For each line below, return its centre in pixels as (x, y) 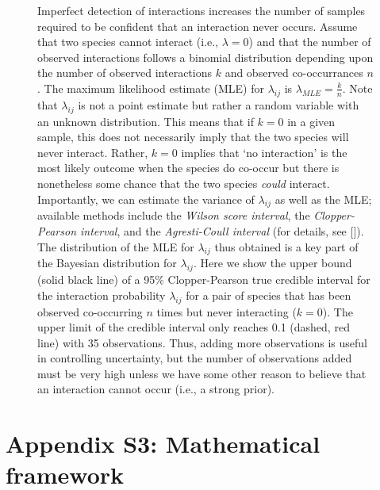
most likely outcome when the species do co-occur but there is (188, 168)
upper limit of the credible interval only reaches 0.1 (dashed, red (194, 327)
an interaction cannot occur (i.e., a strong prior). (156, 389)
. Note (357, 88)
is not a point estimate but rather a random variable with (219, 104)
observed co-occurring (90, 311)
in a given (311, 121)
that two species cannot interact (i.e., (128, 42)
